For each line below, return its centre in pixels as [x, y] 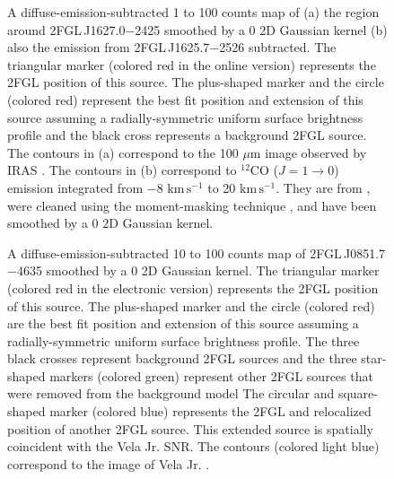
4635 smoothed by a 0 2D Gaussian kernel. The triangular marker [198, 270]
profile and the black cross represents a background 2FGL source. [187, 135]
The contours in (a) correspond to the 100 [123, 152]
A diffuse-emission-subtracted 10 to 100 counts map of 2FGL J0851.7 [197, 253]
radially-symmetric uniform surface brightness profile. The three [184, 340]
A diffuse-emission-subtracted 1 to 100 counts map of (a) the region [193, 12]
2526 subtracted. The [278, 47]
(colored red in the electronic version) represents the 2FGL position [193, 287]
